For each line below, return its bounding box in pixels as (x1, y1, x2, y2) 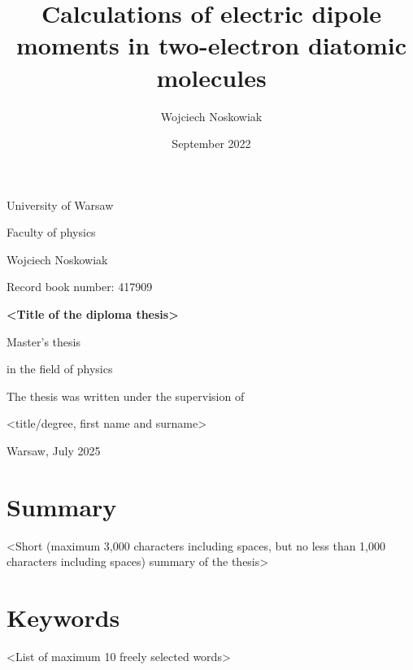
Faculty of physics (7, 224, 96, 241)
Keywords (7, 601, 120, 634)
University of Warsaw (7, 196, 114, 213)
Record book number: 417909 (7, 278, 153, 295)
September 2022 (172, 135, 251, 152)
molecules (156, 60, 267, 94)
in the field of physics (7, 360, 113, 377)
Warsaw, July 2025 (7, 442, 101, 459)
